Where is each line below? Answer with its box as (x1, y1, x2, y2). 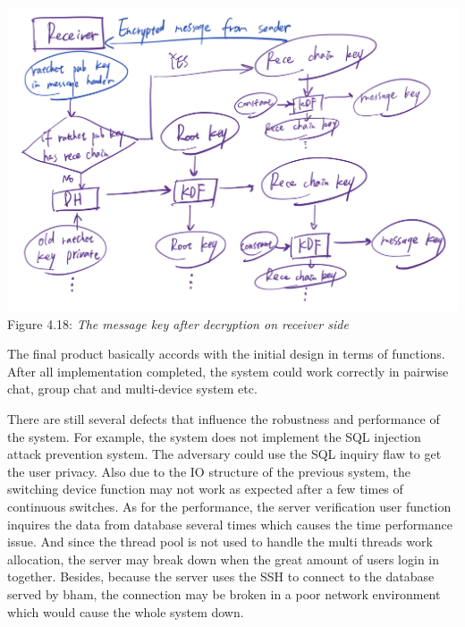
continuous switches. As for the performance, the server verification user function (7, 497, 452, 516)
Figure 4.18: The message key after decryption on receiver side (7, 314, 349, 333)
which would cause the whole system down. (7, 602, 244, 621)
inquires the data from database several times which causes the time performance (7, 514, 452, 533)
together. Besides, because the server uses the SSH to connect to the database (7, 567, 435, 586)
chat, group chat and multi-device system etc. (7, 379, 258, 398)
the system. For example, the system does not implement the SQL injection (7, 427, 421, 445)
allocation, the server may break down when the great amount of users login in (7, 549, 440, 568)
